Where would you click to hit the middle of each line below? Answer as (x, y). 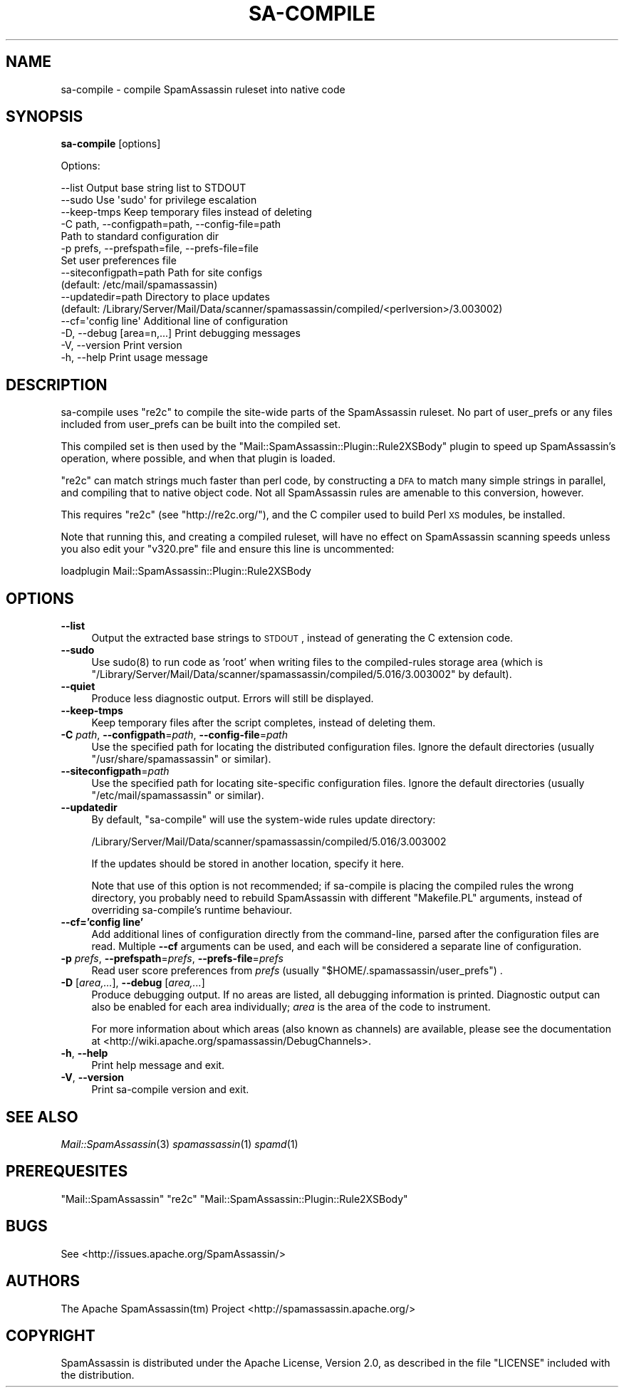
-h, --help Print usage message (134, 358)
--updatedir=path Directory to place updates (165, 297)
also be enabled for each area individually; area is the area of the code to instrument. (291, 1007)
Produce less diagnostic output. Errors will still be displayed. (233, 699)
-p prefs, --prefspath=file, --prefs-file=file (160, 249)
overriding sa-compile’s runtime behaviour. (192, 910)
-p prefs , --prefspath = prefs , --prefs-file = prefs (172, 959)
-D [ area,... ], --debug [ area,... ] (133, 983)
